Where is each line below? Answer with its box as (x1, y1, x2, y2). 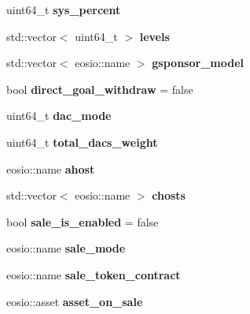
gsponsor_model (152, 54, 244, 71)
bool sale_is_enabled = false (6, 213, 159, 230)
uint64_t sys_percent (6, 2, 121, 17)
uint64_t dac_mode (6, 107, 112, 124)
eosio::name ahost (6, 160, 95, 177)
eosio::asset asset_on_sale (6, 293, 143, 309)
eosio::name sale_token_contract (6, 266, 181, 282)
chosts (152, 187, 186, 204)
